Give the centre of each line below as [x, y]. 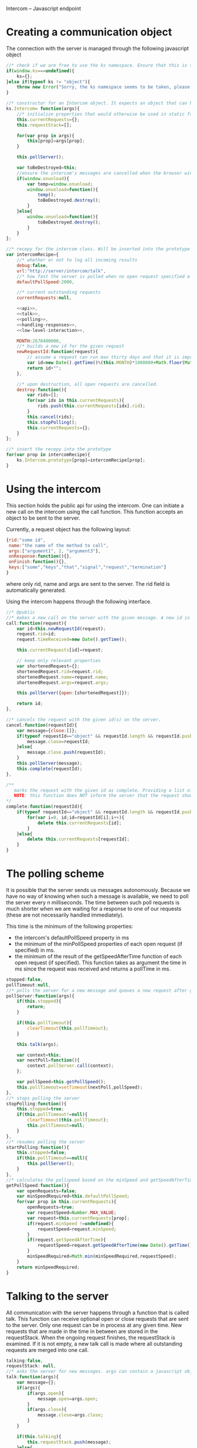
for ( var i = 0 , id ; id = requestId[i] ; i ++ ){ [76, 818]
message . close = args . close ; [70, 1415]
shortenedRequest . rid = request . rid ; [60, 672]
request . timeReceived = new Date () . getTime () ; [72, 640]
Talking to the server [57, 1296]
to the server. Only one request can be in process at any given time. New [94, 1325]
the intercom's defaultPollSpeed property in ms [72, 937]
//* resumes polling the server [45, 1142]
